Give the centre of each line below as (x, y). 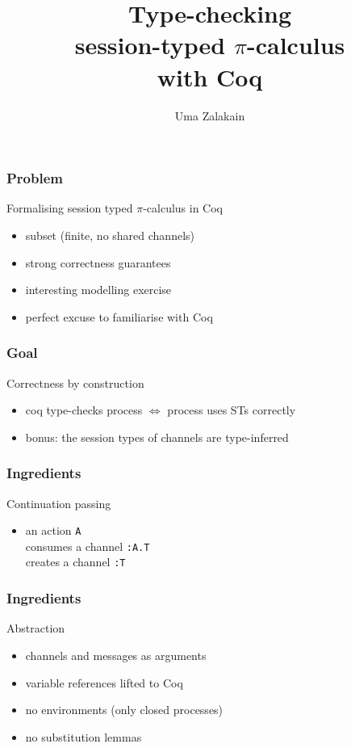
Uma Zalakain (210, 115)
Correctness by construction (75, 382)
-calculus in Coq (183, 208)
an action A (53, 530)
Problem (35, 178)
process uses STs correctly (232, 410)
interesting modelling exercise (98, 290)
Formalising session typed (70, 208)
